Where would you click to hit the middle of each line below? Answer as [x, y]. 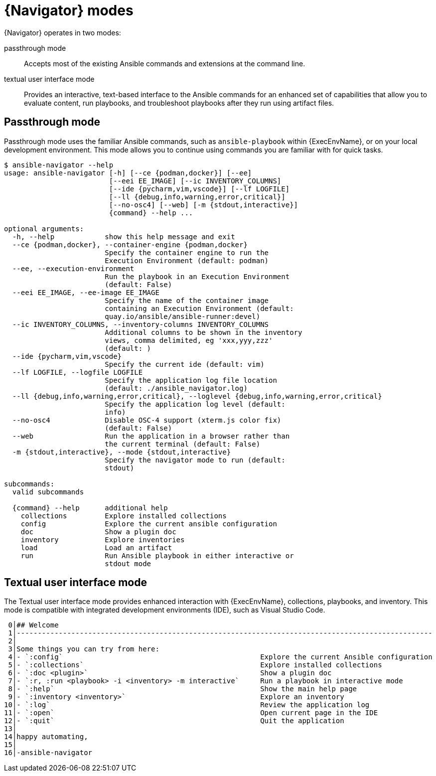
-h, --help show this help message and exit [124, 236]
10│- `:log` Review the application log [187, 705]
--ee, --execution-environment [73, 268]
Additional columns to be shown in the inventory [204, 332]
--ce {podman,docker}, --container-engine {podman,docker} [130, 244]
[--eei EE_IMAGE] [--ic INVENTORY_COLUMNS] [195, 181]
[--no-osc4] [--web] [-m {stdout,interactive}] [204, 205]
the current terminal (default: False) [183, 444]
